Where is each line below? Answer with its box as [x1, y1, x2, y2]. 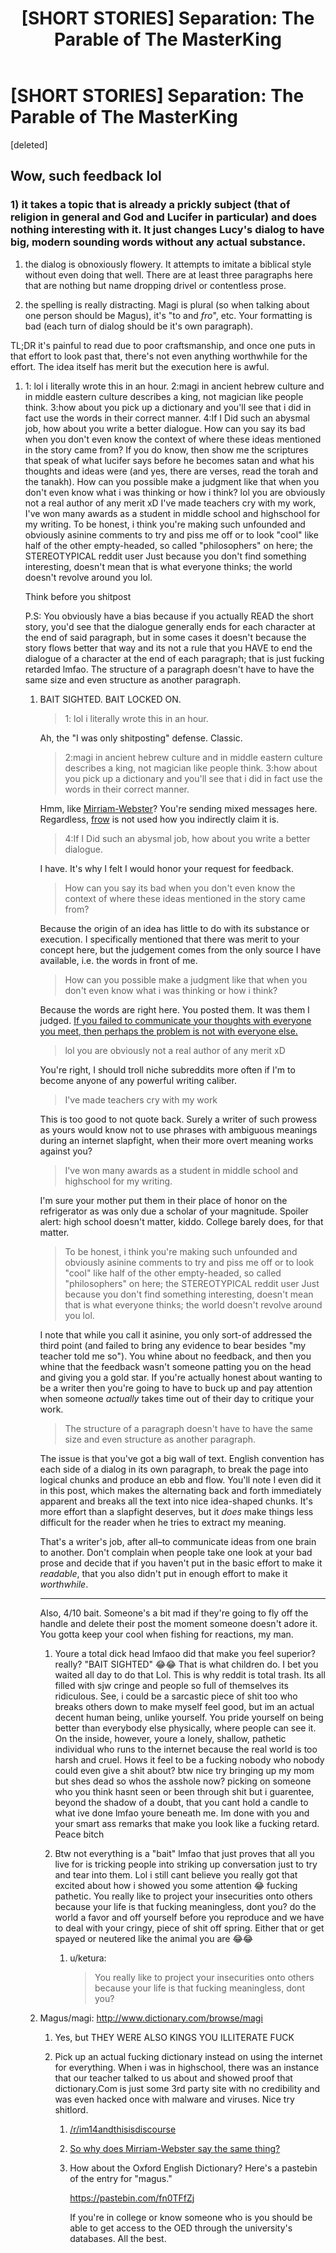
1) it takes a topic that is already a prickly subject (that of [10, 198, 291, 212]
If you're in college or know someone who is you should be [69, 2211, 313, 2223]
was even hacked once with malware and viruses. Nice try [54, 2093, 295, 2105]
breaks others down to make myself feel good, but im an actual [54, 1700, 315, 1712]
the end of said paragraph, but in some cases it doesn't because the [24, 631, 307, 643]
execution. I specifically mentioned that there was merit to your [39, 933, 300, 945]
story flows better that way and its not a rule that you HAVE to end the [24, 642, 313, 654]
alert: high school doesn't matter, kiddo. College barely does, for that [39, 1215, 324, 1227]
